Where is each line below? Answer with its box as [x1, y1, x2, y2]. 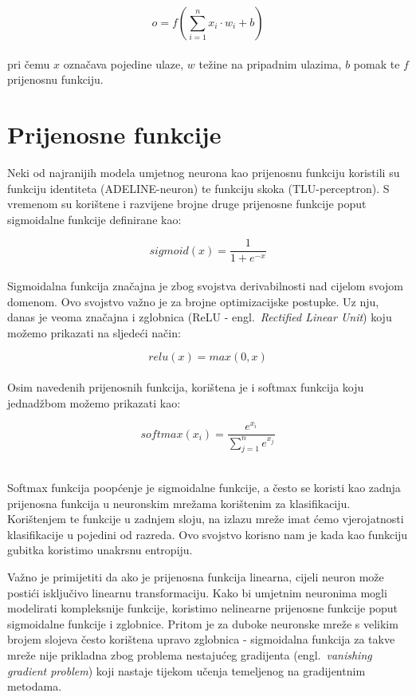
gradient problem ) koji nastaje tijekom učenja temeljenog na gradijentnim [7, 662, 366, 679]
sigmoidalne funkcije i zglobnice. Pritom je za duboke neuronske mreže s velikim [7, 615, 398, 632]
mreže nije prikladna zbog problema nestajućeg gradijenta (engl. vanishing [7, 646, 372, 663]
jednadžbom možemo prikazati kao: [7, 394, 181, 411]
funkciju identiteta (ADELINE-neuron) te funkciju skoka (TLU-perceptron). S [7, 179, 390, 196]
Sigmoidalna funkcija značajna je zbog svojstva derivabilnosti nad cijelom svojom [7, 277, 403, 293]
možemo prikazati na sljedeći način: [7, 324, 181, 341]
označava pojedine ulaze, [63, 55, 184, 72]
